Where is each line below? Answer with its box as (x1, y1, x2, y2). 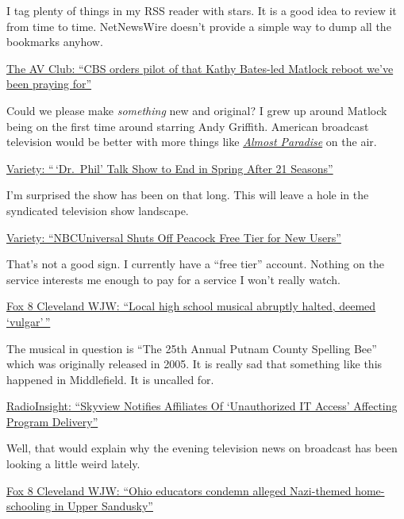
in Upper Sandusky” (54, 498, 153, 514)
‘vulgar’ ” (6, 313, 51, 329)
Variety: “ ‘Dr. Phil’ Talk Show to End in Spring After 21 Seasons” (6, 160, 333, 176)
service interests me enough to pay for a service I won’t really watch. (6, 271, 341, 287)
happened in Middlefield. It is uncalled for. (6, 371, 214, 387)
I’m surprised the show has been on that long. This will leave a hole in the (6, 186, 369, 203)
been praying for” (6, 75, 92, 92)
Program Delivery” (6, 413, 98, 429)
